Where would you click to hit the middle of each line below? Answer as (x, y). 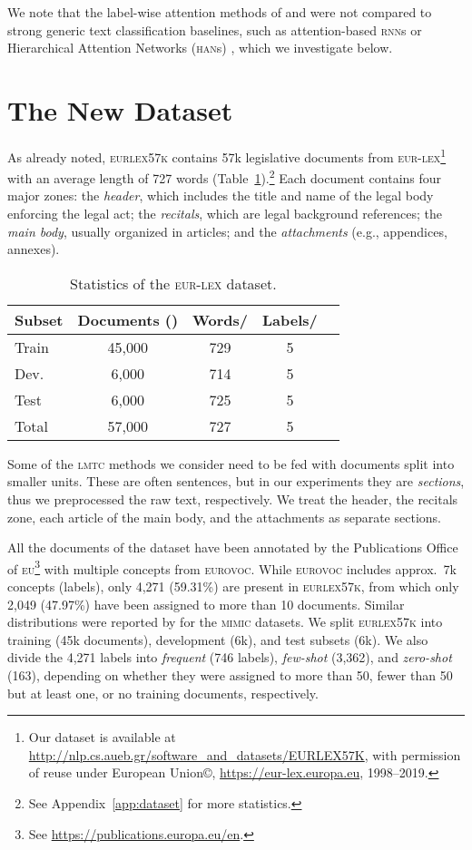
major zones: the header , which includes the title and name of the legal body (221, 195)
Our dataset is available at (102, 737)
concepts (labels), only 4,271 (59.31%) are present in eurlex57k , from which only (233, 586)
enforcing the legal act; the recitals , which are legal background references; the (225, 213)
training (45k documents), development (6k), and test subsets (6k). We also (218, 639)
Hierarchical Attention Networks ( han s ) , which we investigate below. (200, 48)
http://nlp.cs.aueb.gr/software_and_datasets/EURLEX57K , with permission (245, 754)
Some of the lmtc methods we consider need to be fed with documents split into (231, 463)
